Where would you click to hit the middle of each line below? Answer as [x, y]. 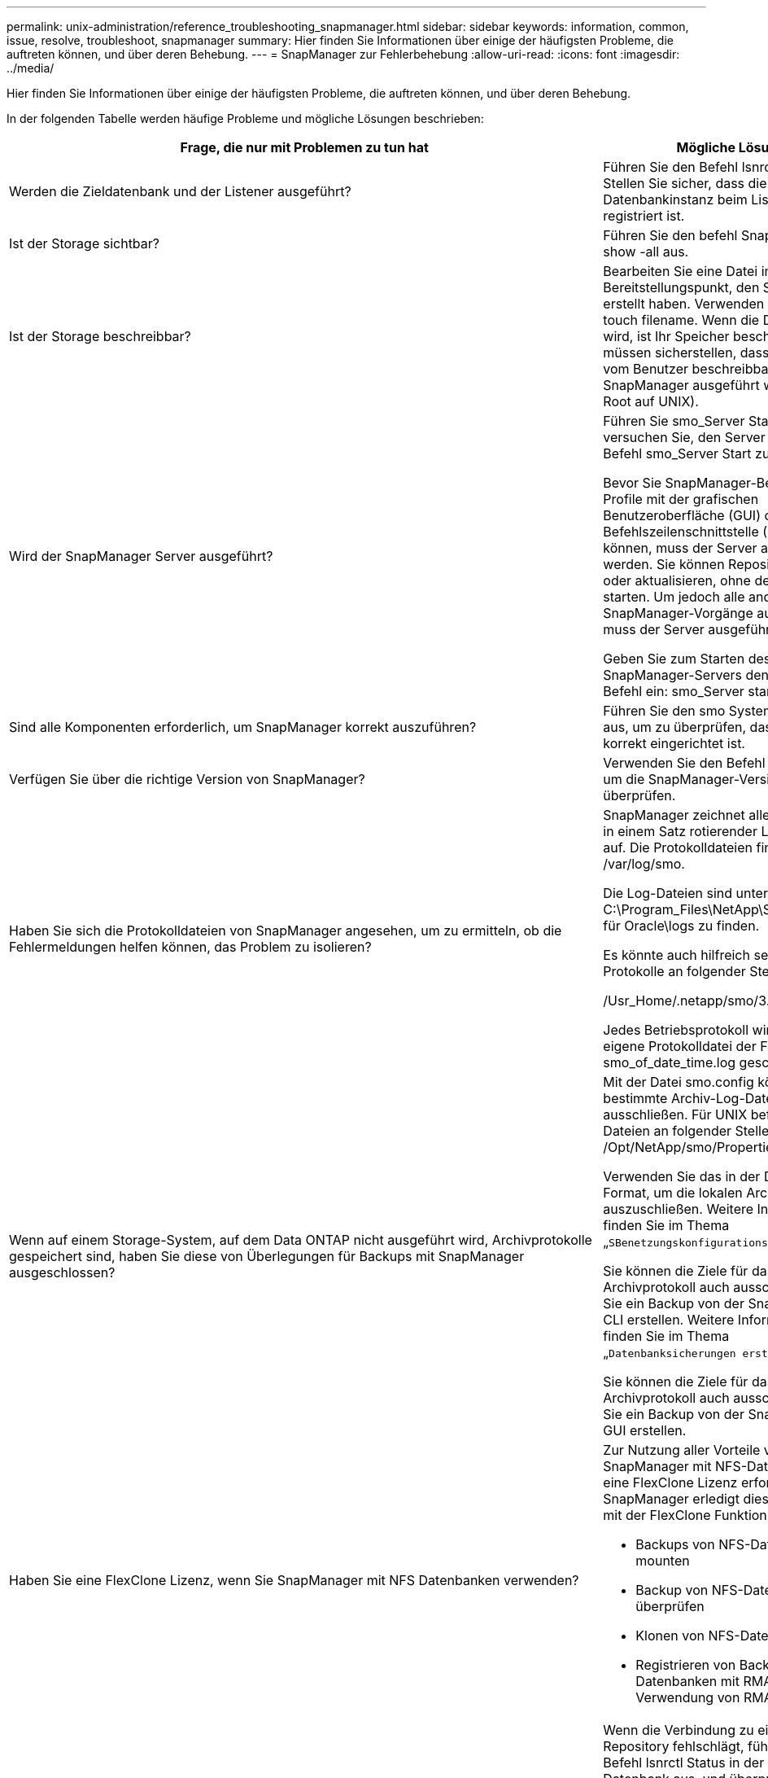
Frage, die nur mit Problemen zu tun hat [304, 147]
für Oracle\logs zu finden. [681, 926]
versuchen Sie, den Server [684, 437]
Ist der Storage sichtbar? [85, 243]
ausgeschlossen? [62, 1272]
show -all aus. [646, 252]
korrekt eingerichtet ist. [674, 743]
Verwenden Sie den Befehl [684, 763]
